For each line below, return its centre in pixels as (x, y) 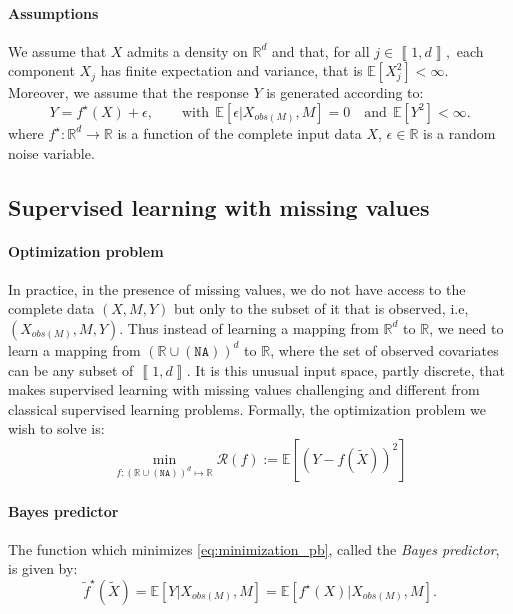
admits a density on (187, 50)
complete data (51, 308)
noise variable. (51, 152)
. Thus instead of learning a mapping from (249, 327)
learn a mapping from (74, 349)
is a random (459, 132)
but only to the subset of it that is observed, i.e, (321, 308)
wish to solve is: (56, 428)
